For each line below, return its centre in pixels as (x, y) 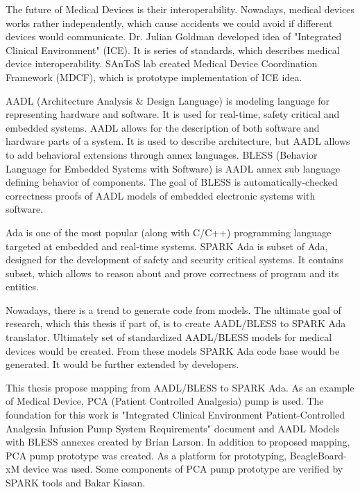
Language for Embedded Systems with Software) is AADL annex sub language (173, 168)
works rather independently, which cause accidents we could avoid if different (169, 23)
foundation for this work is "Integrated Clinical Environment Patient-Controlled (175, 415)
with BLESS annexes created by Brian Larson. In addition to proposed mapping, (178, 442)
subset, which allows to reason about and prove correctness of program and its (172, 273)
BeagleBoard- (318, 455)
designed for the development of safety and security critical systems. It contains (175, 260)
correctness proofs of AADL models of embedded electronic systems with (161, 195)
